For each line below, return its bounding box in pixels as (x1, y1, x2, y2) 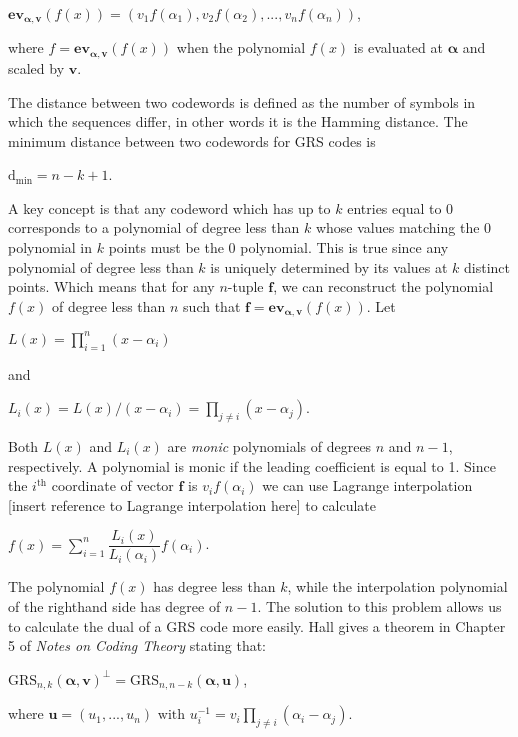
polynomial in (8, 237, 93, 258)
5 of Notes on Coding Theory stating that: (8, 635, 267, 656)
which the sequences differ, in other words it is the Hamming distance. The (8, 111, 468, 132)
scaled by (8, 57, 65, 78)
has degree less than (153, 576, 276, 597)
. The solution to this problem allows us (257, 596, 502, 617)
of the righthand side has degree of (8, 596, 221, 617)
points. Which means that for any (8, 276, 215, 297)
